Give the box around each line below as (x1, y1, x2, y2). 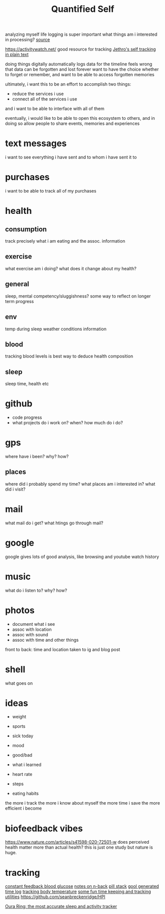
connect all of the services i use (12, 96, 77, 102)
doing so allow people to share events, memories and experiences (5, 120, 140, 127)
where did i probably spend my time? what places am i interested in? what (5, 481, 156, 487)
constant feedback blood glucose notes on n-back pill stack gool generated (5, 883, 159, 889)
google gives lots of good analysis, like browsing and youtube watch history (5, 554, 159, 559)
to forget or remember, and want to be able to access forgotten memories (5, 72, 155, 78)
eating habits (12, 791, 39, 797)
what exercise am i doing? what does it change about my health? (5, 265, 137, 271)
